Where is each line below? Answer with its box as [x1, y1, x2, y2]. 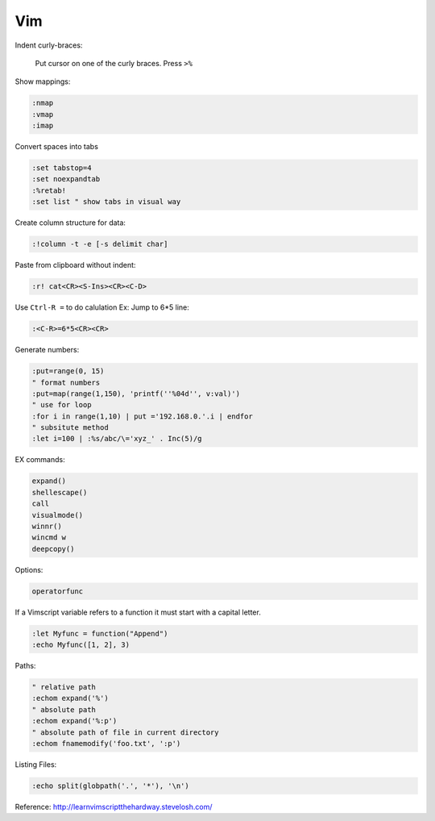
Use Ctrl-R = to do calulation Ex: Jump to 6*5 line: [14, 302, 189, 312]
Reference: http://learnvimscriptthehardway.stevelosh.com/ [14, 802, 213, 811]
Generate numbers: [14, 345, 80, 355]
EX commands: [14, 455, 65, 465]
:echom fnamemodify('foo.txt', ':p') [31, 739, 181, 748]
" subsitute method [31, 423, 109, 432]
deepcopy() [31, 544, 75, 553]
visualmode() [31, 511, 84, 519]
